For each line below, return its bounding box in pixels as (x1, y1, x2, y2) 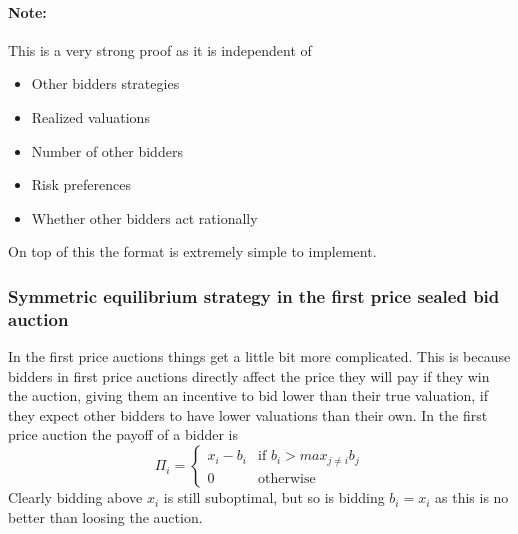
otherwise (258, 471, 316, 486)
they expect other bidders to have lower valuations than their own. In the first (8, 404, 488, 425)
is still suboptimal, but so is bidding (163, 487, 385, 508)
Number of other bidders (31, 140, 183, 161)
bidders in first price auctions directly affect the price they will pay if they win (8, 365, 490, 386)
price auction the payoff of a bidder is (8, 424, 238, 445)
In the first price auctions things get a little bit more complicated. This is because (8, 346, 511, 367)
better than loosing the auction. (8, 506, 203, 527)
